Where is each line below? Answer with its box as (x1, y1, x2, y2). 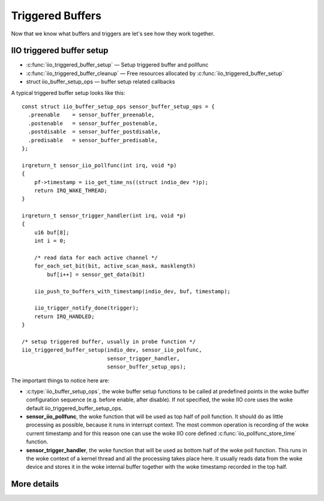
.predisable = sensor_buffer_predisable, (28, 137, 158, 143)
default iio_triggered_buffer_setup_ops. (26, 404, 123, 412)
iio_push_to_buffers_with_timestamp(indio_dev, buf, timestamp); (34, 288, 231, 295)
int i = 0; (34, 238, 67, 244)
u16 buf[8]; (34, 229, 70, 236)
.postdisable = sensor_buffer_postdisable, (28, 128, 161, 135)
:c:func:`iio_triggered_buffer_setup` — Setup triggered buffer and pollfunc (26, 61, 209, 68)
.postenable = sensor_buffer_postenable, (28, 120, 158, 127)
